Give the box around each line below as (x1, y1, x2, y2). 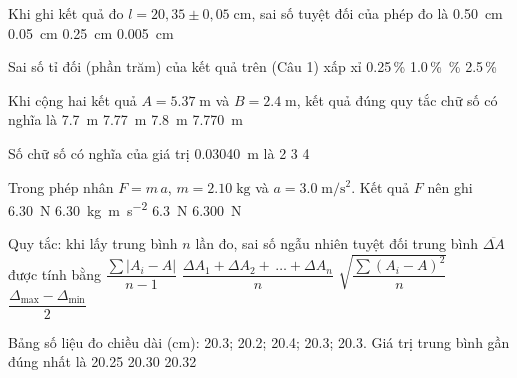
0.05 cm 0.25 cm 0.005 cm (8, 22, 174, 43)
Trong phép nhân (8, 176, 114, 197)
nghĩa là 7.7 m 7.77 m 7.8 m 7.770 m (8, 109, 243, 130)
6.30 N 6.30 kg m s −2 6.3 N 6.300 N (8, 197, 242, 220)
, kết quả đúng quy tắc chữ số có (296, 89, 498, 110)
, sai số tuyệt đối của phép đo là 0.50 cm (251, 3, 503, 23)
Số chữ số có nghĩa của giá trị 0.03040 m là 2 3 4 (8, 142, 310, 163)
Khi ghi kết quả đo (8, 3, 124, 23)
